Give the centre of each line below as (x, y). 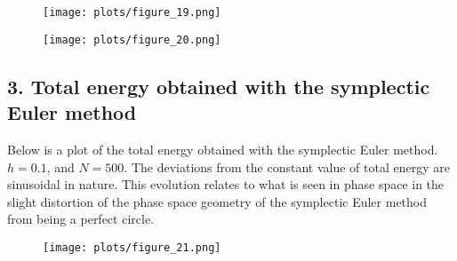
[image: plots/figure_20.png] (132, 40)
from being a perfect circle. (81, 219)
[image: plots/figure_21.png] (132, 247)
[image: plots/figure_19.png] (132, 12)
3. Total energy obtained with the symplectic (219, 86)
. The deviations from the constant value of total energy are (287, 166)
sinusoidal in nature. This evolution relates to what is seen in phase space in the (226, 184)
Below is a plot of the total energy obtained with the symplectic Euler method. (223, 149)
